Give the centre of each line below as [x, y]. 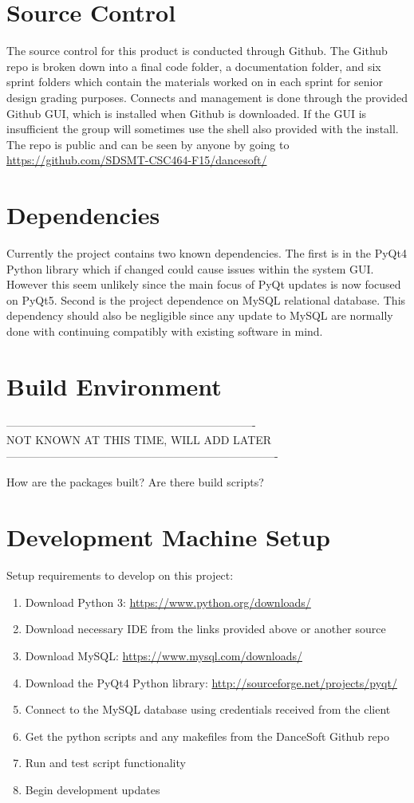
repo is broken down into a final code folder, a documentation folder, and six [194, 66]
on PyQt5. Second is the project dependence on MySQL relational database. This [206, 299]
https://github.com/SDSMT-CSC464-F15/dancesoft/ [137, 160]
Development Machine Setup [168, 537]
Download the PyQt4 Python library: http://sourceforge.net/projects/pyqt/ [211, 682]
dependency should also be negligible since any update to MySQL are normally [200, 315]
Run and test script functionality [105, 763]
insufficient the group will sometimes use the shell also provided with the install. [203, 129]
